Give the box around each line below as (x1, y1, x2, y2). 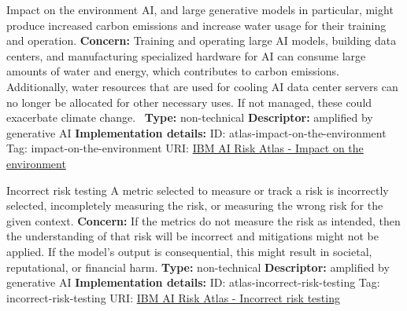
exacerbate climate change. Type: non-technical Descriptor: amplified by (6, 109, 373, 126)
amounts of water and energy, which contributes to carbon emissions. (6, 63, 339, 79)
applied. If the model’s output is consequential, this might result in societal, (6, 243, 372, 259)
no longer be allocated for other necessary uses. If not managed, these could (6, 93, 372, 110)
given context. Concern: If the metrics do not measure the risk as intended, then (6, 212, 401, 229)
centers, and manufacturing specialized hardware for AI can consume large (6, 47, 366, 64)
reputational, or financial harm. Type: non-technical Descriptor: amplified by (6, 258, 390, 275)
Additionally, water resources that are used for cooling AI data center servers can (6, 78, 398, 94)
